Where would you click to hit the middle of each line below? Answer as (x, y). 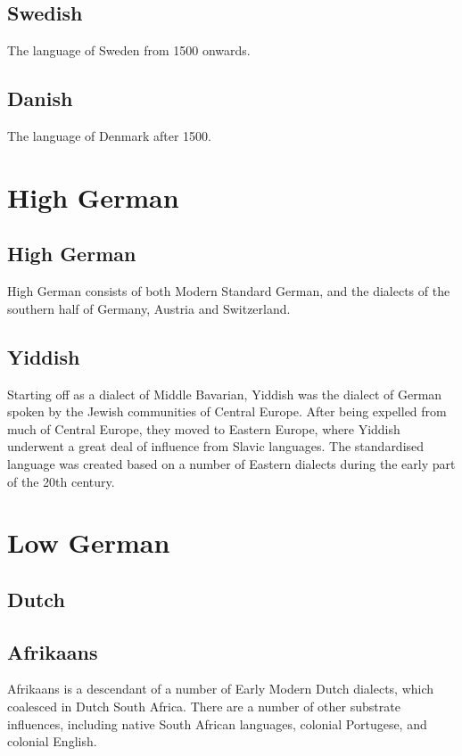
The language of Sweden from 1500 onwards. (129, 50)
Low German (89, 542)
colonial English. (52, 741)
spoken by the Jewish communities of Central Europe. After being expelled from (227, 411)
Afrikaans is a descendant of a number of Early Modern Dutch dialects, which (221, 689)
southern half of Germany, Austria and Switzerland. (149, 308)
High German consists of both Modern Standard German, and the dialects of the (229, 291)
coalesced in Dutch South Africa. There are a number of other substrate (204, 707)
